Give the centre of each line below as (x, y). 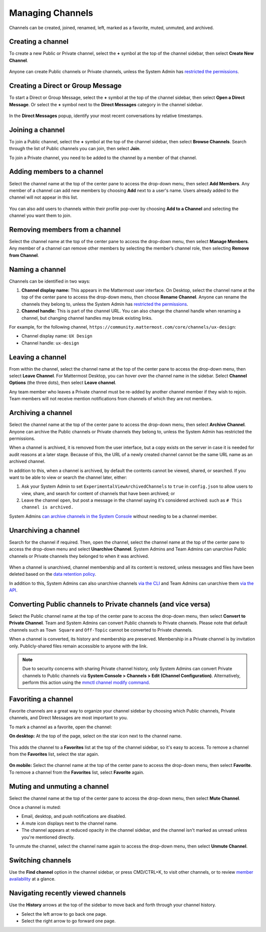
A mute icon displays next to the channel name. (69, 823)
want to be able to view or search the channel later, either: (68, 477)
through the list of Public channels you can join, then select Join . (75, 149)
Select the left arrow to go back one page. (64, 914)
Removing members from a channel (65, 230)
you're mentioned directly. (48, 837)
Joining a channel (37, 130)
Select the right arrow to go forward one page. (68, 921)
